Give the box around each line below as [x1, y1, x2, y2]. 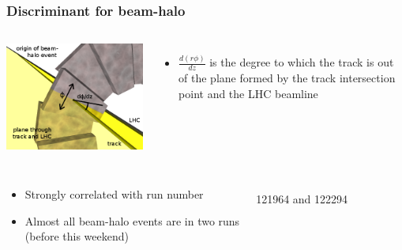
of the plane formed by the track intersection [178, 70, 396, 86]
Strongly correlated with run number [24, 186, 204, 203]
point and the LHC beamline [178, 85, 318, 101]
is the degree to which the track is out [209, 54, 394, 70]
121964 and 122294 [256, 190, 348, 206]
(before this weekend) [24, 228, 129, 244]
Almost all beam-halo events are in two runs [24, 212, 240, 229]
